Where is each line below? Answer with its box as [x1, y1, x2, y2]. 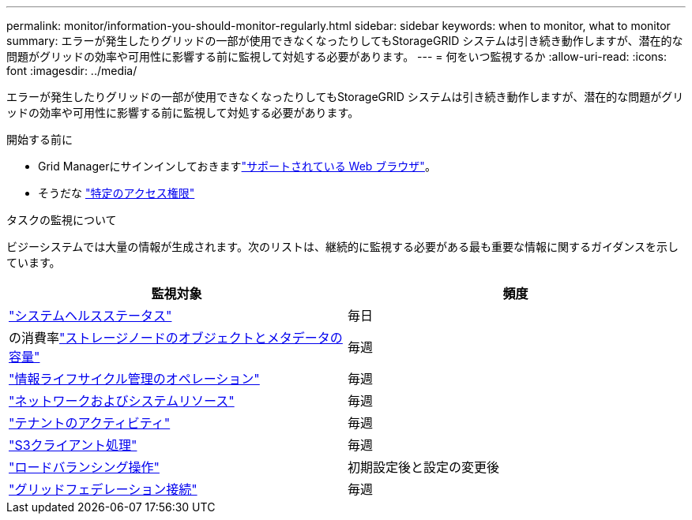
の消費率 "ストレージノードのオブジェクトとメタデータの [9, 330, 343, 346]
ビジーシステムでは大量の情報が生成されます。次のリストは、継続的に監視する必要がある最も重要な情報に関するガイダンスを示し [6, 240, 679, 253]
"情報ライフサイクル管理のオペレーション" [9, 371, 260, 387]
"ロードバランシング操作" [9, 459, 160, 475]
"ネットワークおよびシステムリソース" [9, 393, 235, 409]
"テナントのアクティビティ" [9, 415, 171, 431]
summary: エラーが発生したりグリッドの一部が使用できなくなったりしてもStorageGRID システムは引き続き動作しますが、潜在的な [6, 34, 683, 47]
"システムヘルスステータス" [9, 308, 172, 324]
